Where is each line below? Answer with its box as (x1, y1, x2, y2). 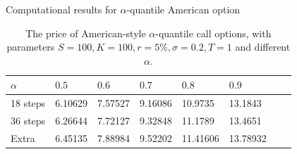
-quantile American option (126, 2, 241, 16)
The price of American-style (25, 25, 146, 40)
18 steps (11, 96, 46, 110)
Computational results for (6, 2, 117, 16)
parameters (6, 39, 55, 54)
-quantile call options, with (155, 25, 272, 40)
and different (235, 39, 291, 54)
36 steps (11, 113, 46, 128)
